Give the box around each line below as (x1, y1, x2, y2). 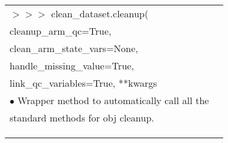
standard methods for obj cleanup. (10, 111, 154, 124)
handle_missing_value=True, (10, 59, 134, 72)
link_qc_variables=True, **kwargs (10, 76, 157, 90)
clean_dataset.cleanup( (51, 7, 149, 20)
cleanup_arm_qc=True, (10, 24, 112, 38)
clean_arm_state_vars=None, (10, 41, 139, 55)
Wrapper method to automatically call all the (17, 93, 209, 107)
